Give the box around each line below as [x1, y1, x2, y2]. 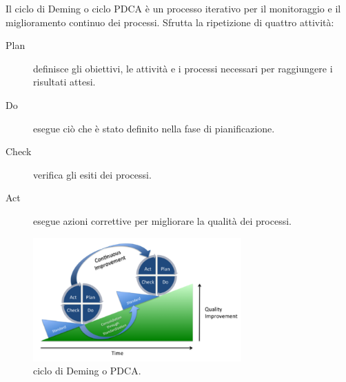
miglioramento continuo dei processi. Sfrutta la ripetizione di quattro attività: [6, 14, 334, 29]
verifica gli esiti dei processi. [33, 167, 152, 181]
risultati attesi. [33, 74, 96, 89]
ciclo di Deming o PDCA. [33, 363, 141, 378]
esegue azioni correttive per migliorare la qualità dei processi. [33, 213, 292, 228]
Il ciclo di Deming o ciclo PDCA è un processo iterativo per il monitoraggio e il [6, 1, 341, 15]
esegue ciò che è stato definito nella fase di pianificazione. [33, 121, 275, 135]
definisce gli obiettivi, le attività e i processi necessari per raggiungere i [33, 61, 333, 75]
